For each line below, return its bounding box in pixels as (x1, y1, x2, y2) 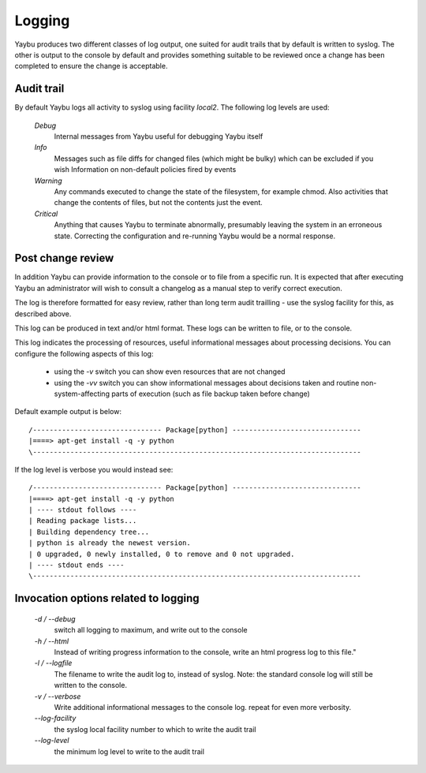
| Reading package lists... (28, 517, 137, 525)
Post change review (14, 252, 114, 265)
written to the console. (54, 681, 128, 690)
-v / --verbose (34, 691, 81, 701)
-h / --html (34, 636, 69, 646)
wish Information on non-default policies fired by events (54, 165, 237, 174)
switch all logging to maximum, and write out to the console (54, 625, 248, 635)
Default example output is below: (14, 407, 122, 416)
